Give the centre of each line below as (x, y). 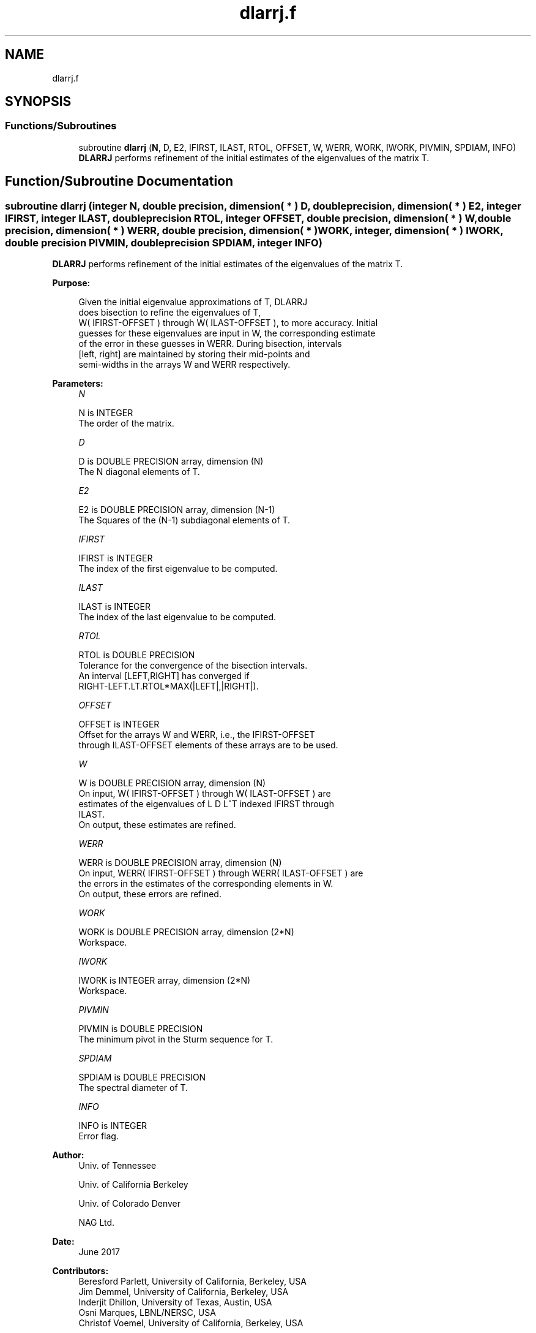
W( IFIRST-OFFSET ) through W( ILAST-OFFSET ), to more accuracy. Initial (228, 323)
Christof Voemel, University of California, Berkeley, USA (191, 1323)
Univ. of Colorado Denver (130, 1204)
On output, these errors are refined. (150, 894)
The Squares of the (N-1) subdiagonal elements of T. (184, 520)
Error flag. (99, 1136)
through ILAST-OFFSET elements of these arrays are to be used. (208, 745)
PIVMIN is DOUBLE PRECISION (141, 1029)
